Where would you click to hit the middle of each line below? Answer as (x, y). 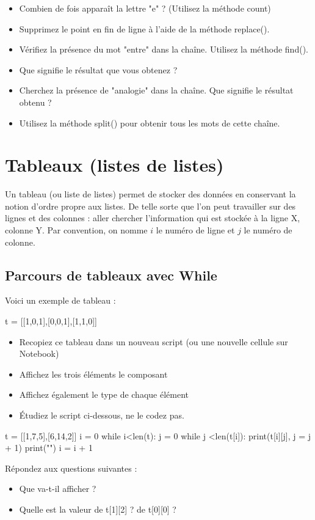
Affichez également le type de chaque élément (104, 394)
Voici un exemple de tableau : (60, 300)
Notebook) (39, 353)
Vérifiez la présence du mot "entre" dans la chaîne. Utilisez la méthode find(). (164, 49)
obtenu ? (35, 102)
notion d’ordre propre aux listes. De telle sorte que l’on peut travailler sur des (150, 206)
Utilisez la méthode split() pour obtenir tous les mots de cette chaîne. (150, 123)
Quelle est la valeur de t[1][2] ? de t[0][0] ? (98, 509)
